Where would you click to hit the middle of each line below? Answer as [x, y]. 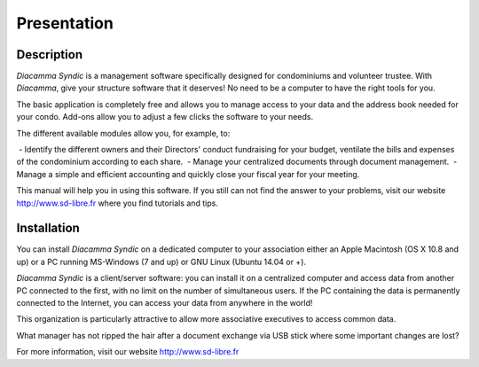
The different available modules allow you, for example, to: [123, 133]
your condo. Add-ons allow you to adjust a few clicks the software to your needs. [165, 117]
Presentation [65, 23]
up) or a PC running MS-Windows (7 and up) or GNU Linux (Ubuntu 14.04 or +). [161, 262]
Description [50, 55]
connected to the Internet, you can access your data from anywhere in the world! [165, 303]
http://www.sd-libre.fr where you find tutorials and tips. [118, 203]
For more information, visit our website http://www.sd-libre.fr [128, 352]
